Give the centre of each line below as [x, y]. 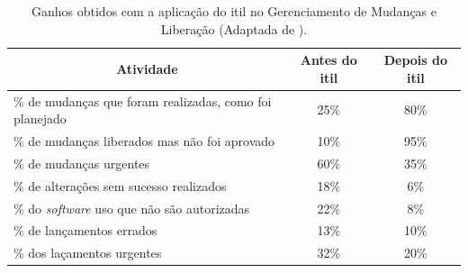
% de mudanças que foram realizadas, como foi [143, 100]
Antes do [328, 60]
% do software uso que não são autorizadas [132, 208]
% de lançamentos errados [85, 230]
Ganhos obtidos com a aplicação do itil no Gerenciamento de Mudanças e [234, 11]
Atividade [147, 68]
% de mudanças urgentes [82, 163]
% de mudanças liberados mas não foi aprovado [144, 141]
